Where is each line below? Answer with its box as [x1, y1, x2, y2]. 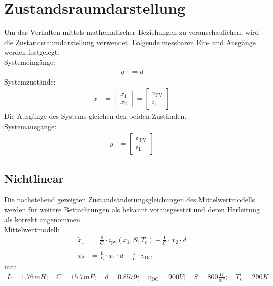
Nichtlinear [4, 170, 64, 186]
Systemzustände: [4, 76, 56, 87]
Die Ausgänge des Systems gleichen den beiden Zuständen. [4, 111, 187, 121]
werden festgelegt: [4, 47, 59, 57]
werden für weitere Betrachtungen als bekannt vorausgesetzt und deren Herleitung [4, 204, 260, 215]
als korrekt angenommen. [4, 214, 82, 224]
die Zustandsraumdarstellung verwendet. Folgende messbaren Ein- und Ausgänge [4, 36, 256, 47]
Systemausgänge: [4, 120, 57, 131]
